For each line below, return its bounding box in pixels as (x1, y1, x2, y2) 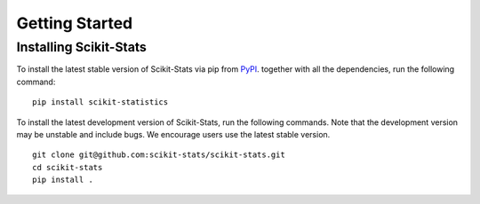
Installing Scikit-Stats (16, 39, 147, 55)
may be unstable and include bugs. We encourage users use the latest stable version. (16, 129, 331, 139)
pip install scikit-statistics (32, 98, 169, 107)
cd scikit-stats (32, 162, 103, 172)
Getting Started (16, 13, 133, 33)
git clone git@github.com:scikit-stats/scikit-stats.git (32, 150, 286, 160)
